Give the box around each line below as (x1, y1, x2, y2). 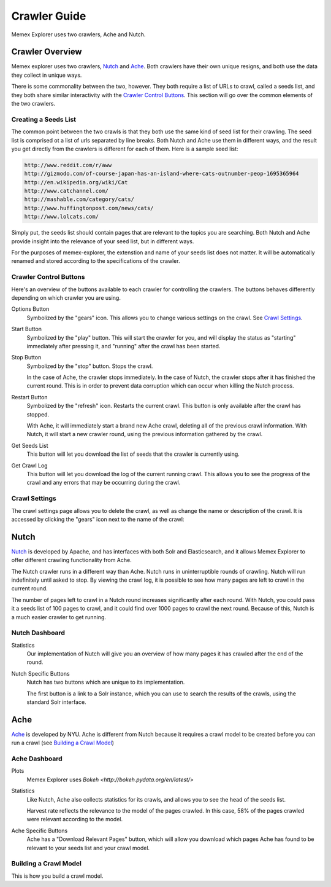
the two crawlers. (11, 100, 56, 107)
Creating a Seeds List (11, 115, 77, 123)
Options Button (11, 305, 50, 313)
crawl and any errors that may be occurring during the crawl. (26, 479, 181, 486)
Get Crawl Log (11, 461, 48, 469)
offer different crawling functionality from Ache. (11, 557, 132, 564)
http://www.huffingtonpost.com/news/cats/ (24, 205, 154, 211)
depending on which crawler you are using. (11, 294, 121, 301)
